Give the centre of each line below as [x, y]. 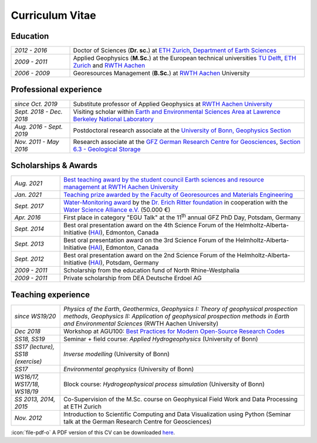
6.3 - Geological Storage [107, 149]
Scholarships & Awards [54, 165]
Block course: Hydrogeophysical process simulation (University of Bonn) [164, 384]
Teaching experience [50, 295]
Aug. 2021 [28, 183]
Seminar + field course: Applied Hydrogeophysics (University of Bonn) [161, 339]
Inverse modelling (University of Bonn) [117, 354]
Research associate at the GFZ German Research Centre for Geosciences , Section [187, 142]
